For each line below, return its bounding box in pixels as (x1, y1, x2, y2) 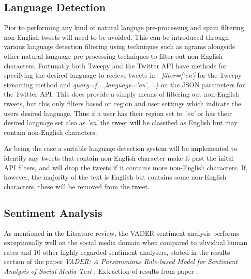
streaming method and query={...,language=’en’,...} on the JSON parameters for (4, 79, 245, 89)
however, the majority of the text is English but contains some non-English (4, 172, 227, 182)
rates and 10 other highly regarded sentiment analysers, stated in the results (4, 246, 230, 257)
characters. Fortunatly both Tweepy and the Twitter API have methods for (4, 60, 227, 70)
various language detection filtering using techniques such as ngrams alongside (4, 41, 236, 51)
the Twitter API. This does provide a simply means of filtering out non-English (4, 89, 239, 99)
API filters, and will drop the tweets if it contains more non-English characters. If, (4, 162, 248, 172)
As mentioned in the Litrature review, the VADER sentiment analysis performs (4, 228, 239, 238)
